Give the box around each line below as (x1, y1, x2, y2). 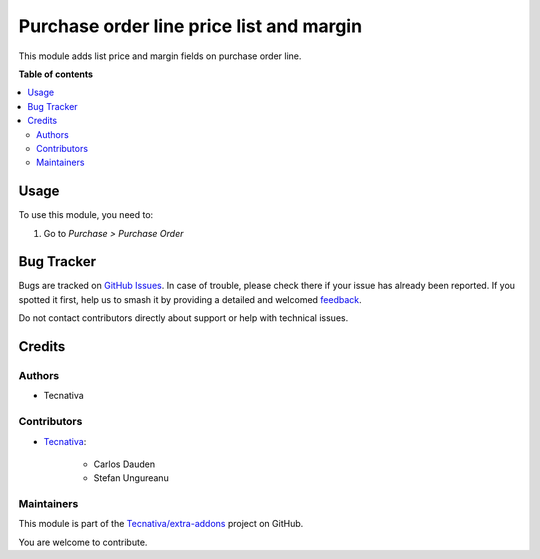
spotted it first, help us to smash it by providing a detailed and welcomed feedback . (18, 293, 362, 305)
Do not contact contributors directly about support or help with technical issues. (18, 312, 349, 324)
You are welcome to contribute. (18, 536, 148, 548)
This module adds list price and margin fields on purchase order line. (18, 50, 302, 62)
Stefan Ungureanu (93, 472, 169, 484)
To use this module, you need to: (18, 209, 154, 221)
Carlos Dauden (93, 458, 155, 470)
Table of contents (18, 68, 94, 80)
